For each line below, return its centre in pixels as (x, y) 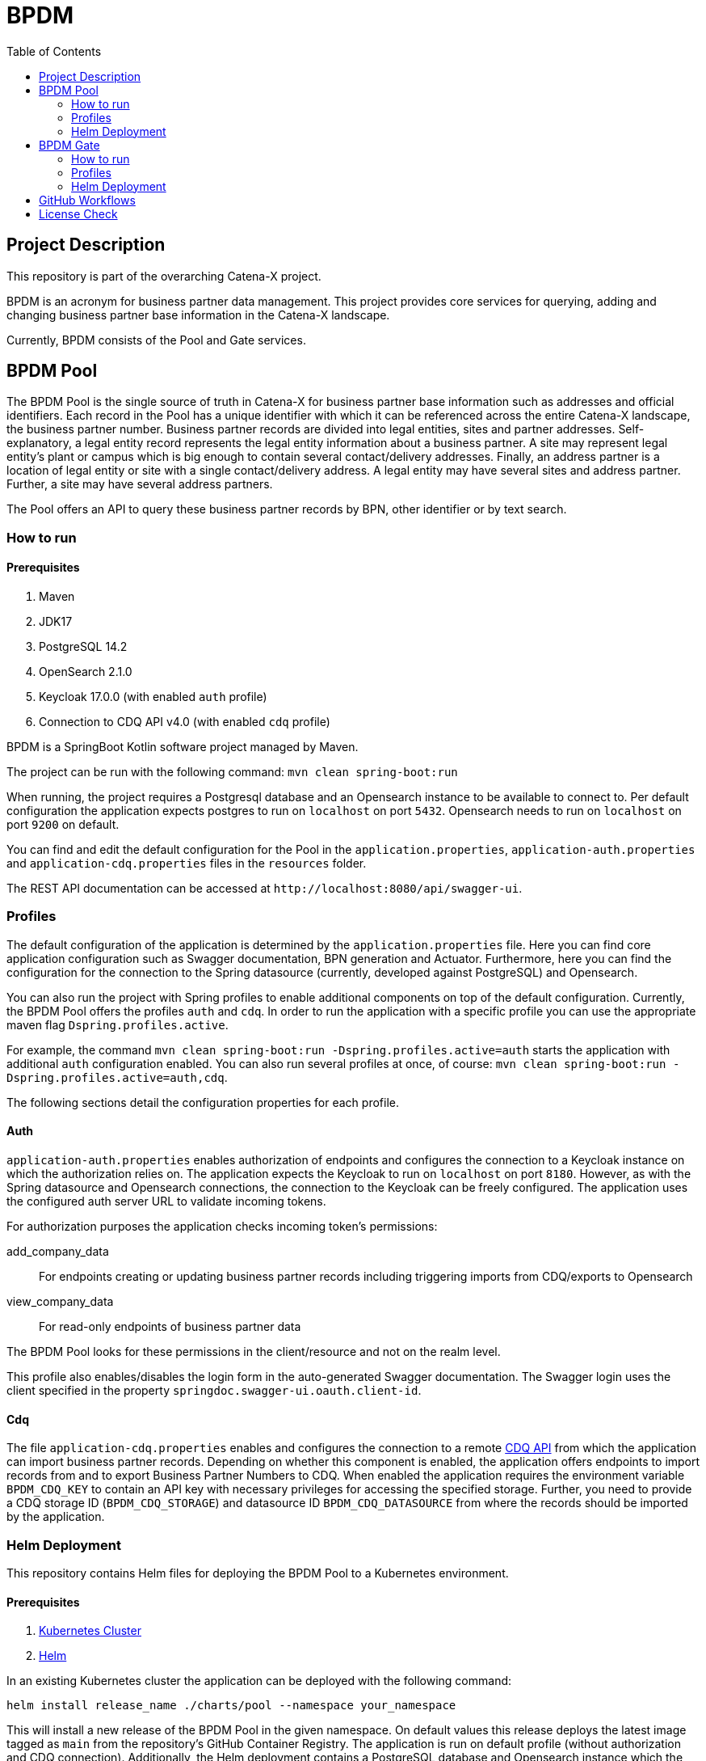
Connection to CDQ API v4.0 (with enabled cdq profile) (185, 722)
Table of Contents (54, 51)
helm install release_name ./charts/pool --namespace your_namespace (231, 1706)
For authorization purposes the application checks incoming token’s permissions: (222, 1226)
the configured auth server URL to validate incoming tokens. (166, 1201)
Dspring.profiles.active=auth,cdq (116, 1077)
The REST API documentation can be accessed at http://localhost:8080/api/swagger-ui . (265, 889)
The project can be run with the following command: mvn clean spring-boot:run (232, 772)
